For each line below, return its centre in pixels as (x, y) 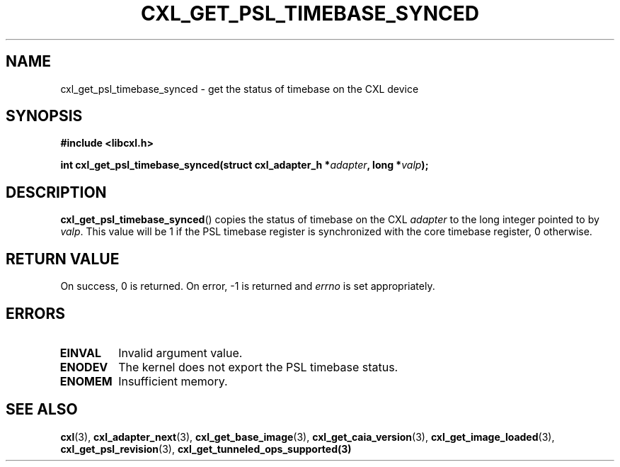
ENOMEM (86, 381)
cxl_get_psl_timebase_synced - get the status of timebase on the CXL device (240, 89)
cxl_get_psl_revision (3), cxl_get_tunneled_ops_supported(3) (206, 449)
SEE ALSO (42, 410)
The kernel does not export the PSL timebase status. (258, 367)
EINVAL (80, 353)
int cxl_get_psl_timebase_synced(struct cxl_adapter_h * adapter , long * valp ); (245, 165)
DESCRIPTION (56, 192)
